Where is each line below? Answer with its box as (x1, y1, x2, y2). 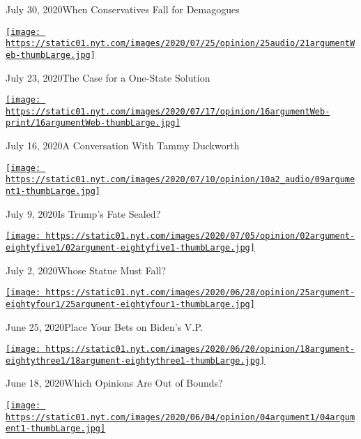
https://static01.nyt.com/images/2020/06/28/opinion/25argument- (45, 288, 355, 298)
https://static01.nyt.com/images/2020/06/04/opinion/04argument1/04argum (6, 412, 355, 422)
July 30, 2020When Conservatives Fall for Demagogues (6, 2, 240, 16)
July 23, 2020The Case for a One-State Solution (6, 70, 210, 84)
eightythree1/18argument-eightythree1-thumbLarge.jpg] (6, 355, 266, 366)
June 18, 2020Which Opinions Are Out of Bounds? (6, 375, 223, 390)
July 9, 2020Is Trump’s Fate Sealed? (6, 206, 161, 221)
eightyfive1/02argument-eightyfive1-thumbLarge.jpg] (6, 242, 255, 253)
